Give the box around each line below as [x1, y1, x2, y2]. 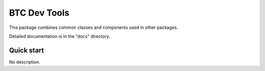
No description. [9, 59, 41, 65]
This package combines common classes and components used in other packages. [9, 24, 178, 30]
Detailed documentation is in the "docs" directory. [9, 33, 110, 39]
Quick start [9, 46, 44, 54]
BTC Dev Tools [9, 7, 70, 18]
